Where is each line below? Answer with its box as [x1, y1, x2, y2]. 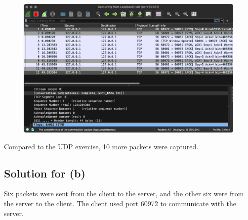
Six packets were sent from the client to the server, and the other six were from [4, 188, 244, 199]
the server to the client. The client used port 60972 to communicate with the [4, 198, 236, 209]
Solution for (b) [4, 165, 85, 180]
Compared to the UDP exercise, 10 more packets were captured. [4, 141, 199, 151]
